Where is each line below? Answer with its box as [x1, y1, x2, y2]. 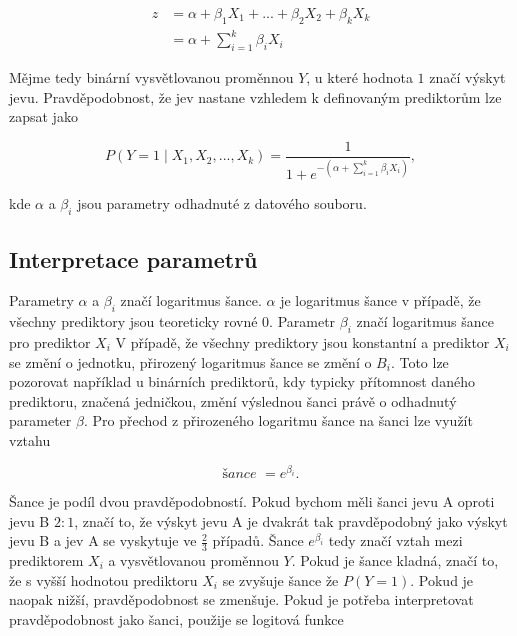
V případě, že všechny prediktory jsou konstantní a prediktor [115, 331, 490, 352]
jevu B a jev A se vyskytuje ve [9, 530, 197, 551]
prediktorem [9, 549, 84, 570]
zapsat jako [9, 106, 78, 127]
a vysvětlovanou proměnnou [108, 549, 279, 570]
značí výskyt [429, 67, 506, 88]
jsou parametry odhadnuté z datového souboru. [77, 193, 367, 214]
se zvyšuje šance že [222, 569, 339, 590]
